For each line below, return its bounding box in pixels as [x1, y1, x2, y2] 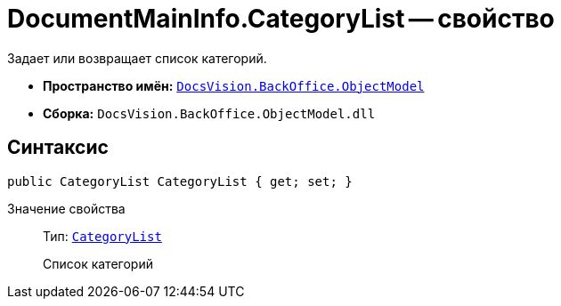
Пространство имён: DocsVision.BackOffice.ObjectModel [43, 77, 425, 93]
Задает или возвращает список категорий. [7, 50, 267, 66]
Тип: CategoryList [43, 228, 162, 244]
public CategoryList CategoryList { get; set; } [7, 173, 353, 189]
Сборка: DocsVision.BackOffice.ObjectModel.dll [43, 105, 376, 121]
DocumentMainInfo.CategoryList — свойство [7, 4, 555, 34]
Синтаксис [7, 136, 109, 159]
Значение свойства [7, 200, 126, 216]
